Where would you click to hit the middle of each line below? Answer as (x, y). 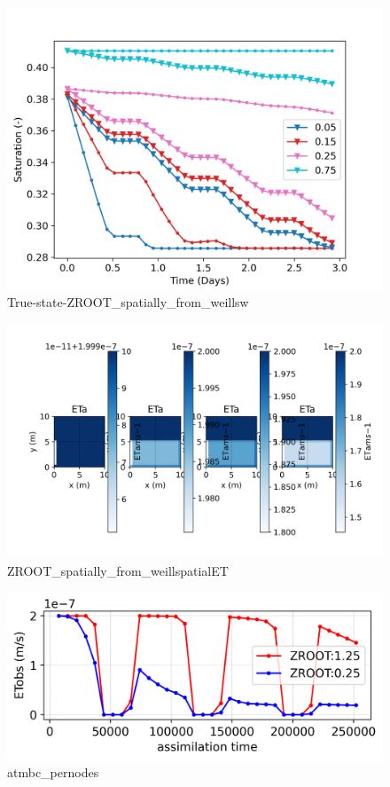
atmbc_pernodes (53, 772)
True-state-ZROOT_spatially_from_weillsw (128, 301)
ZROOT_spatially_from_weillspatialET (118, 570)
